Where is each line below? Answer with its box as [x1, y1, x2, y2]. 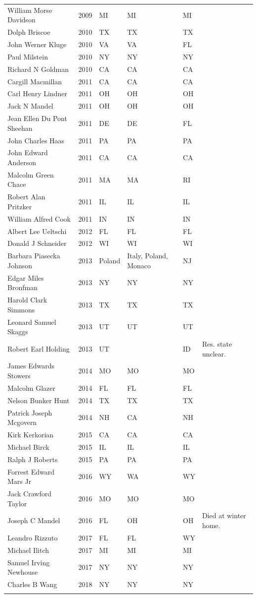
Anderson [7, 157, 37, 167]
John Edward [7, 147, 48, 158]
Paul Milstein [7, 51, 48, 61]
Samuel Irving [7, 557, 50, 567]
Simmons [7, 304, 35, 314]
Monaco [127, 260, 151, 270]
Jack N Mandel [7, 101, 53, 111]
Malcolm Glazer [7, 382, 55, 393]
